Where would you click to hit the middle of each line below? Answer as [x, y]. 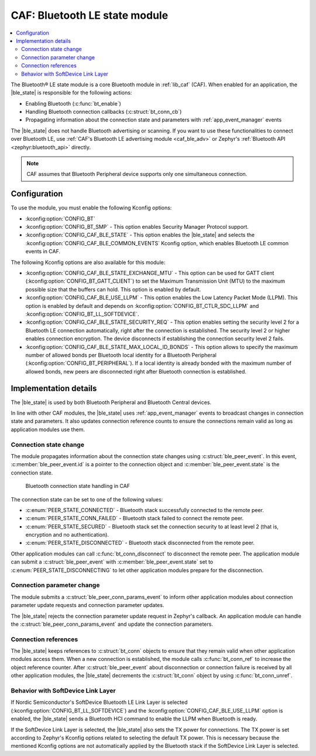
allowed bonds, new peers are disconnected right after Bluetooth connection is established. [136, 371]
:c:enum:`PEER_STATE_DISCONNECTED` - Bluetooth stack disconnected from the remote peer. [140, 543]
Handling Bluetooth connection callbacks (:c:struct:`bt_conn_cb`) [104, 112]
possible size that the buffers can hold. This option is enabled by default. [113, 289]
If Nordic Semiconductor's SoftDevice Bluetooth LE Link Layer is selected [99, 702]
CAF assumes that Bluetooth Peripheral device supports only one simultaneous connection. [137, 174]
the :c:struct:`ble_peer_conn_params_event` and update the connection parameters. [112, 624]
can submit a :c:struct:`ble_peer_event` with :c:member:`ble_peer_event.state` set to [112, 562]
